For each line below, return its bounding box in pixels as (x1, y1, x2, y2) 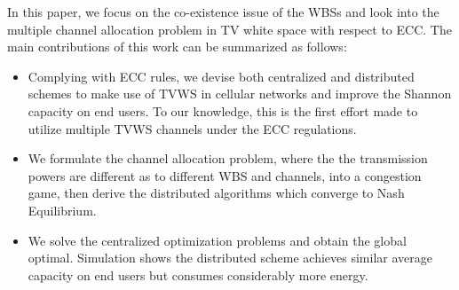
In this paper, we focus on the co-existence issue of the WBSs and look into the (7, 3, 439, 20)
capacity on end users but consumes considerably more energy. (28, 265, 368, 284)
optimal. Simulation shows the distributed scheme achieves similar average (28, 248, 432, 267)
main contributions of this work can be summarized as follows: (7, 37, 347, 56)
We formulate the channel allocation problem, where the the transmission (28, 149, 428, 168)
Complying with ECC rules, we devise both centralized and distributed (28, 67, 415, 85)
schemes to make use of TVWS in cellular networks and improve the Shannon (28, 84, 452, 103)
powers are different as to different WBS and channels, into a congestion (28, 166, 422, 184)
